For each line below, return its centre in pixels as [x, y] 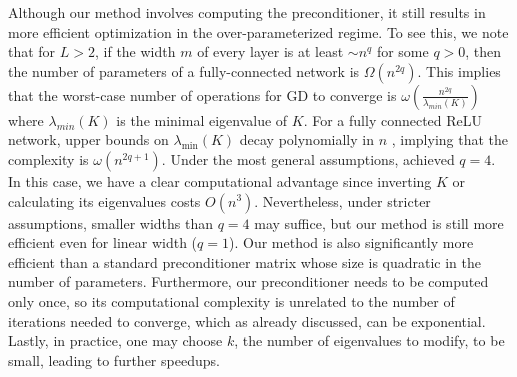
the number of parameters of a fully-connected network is [184, 70]
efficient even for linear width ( [103, 242]
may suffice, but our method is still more [379, 222]
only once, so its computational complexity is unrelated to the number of [231, 300]
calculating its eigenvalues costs [104, 200]
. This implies [459, 70]
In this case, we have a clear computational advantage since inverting [220, 180]
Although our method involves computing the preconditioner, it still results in [247, 12]
